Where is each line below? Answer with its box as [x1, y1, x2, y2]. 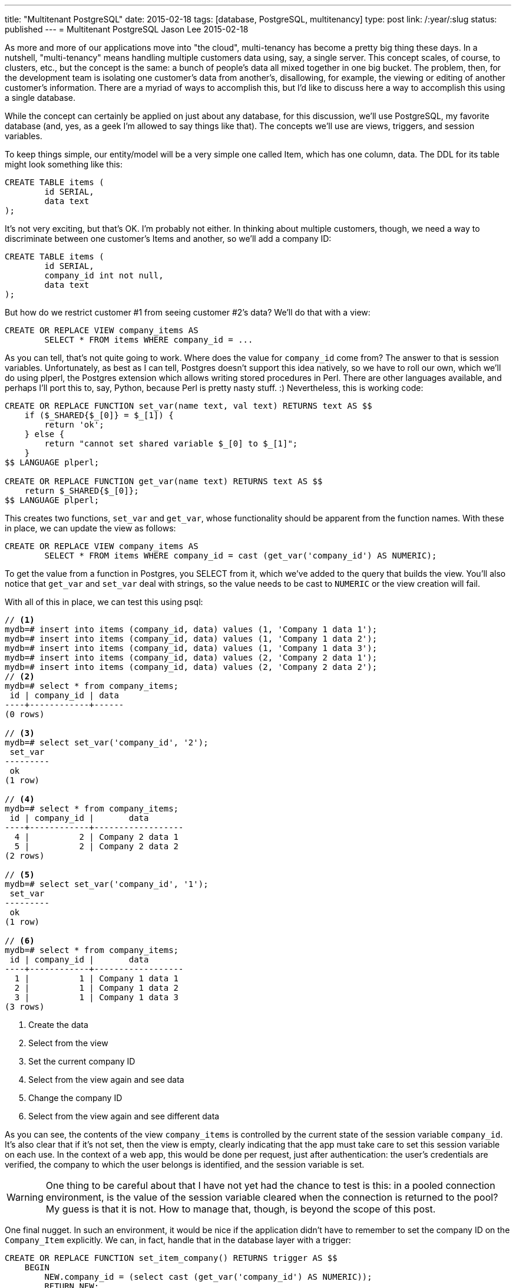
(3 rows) [5, 1002, 45, 1011]
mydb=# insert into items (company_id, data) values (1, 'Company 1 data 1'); [5, 625, 378, 634]
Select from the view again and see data [28, 1075, 184, 1085]
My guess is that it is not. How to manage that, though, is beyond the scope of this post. [45, 1203, 436, 1215]
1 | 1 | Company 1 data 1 [14, 974, 179, 983]
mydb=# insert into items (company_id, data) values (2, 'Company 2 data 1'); [5, 653, 378, 662]
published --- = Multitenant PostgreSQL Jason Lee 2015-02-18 [5, 24, 249, 34]
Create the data [28, 1020, 88, 1030]
